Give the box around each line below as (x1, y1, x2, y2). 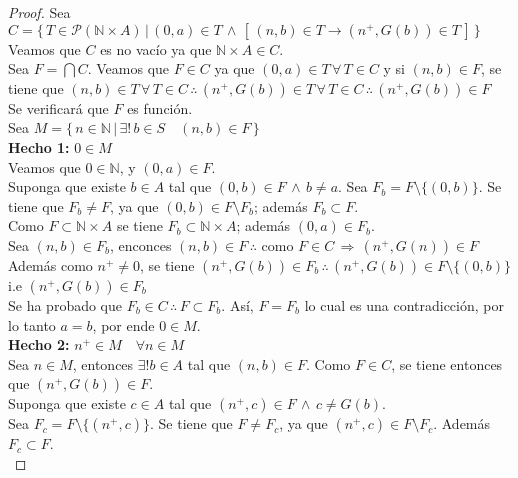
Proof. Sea (8, 2, 71, 22)
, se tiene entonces (391, 353, 503, 374)
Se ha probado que (8, 294, 123, 315)
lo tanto (8, 314, 56, 335)
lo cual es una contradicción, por (304, 294, 504, 315)
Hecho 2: (8, 334, 70, 355)
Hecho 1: (8, 136, 70, 157)
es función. (127, 97, 193, 118)
